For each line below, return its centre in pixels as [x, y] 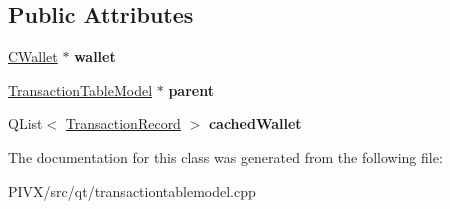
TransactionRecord [123, 123]
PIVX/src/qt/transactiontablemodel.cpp [132, 190]
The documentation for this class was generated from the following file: [225, 156]
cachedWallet [255, 123]
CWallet [33, 56]
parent [191, 89]
